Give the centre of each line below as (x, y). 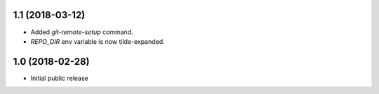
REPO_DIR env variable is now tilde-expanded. (98, 41)
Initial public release (60, 78)
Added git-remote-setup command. (82, 32)
